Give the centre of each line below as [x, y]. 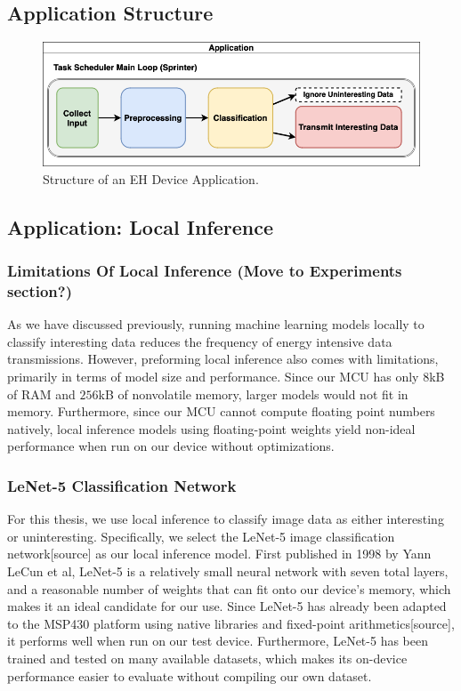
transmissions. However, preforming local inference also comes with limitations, [223, 359]
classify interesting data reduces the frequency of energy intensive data [200, 341]
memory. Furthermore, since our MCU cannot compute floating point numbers [221, 411]
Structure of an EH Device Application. [151, 178]
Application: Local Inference [141, 226]
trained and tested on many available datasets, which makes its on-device [207, 658]
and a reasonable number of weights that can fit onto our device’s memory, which [229, 588]
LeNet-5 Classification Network [122, 485]
